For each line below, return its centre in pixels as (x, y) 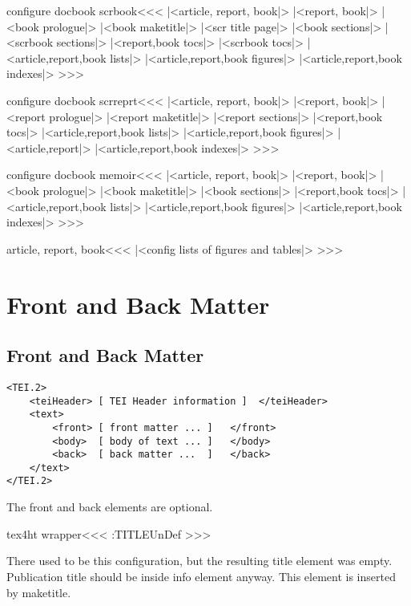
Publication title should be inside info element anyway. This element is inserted (201, 576)
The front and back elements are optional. (110, 507)
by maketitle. (39, 592)
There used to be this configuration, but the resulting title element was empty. (199, 561)
